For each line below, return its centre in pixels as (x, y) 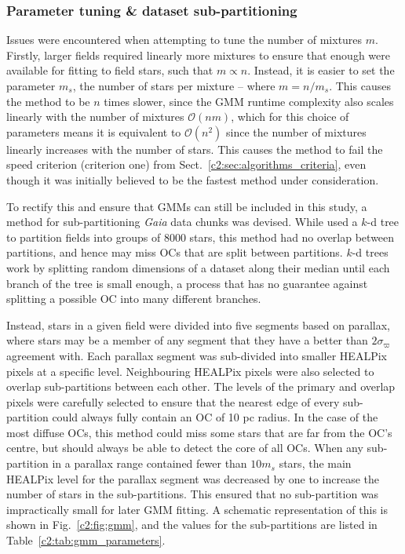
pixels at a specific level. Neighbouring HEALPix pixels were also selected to (190, 371)
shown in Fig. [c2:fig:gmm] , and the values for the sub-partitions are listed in (192, 525)
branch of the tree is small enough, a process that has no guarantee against (187, 283)
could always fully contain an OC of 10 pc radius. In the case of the (215, 417)
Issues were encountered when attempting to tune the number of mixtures (184, 40)
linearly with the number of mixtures (95, 117)
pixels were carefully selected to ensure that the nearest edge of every (173, 401)
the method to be (48, 101)
